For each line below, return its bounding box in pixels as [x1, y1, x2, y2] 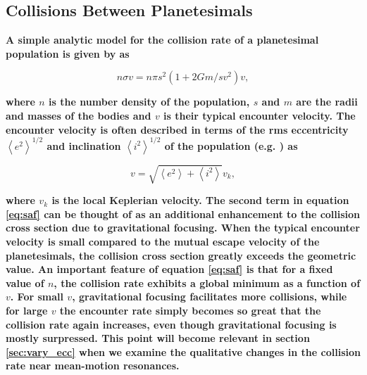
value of [6, 275, 44, 290]
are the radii [296, 94, 358, 109]
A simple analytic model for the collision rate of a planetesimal [6, 32, 319, 47]
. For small [10, 289, 63, 304]
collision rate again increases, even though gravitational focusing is [6, 317, 337, 331]
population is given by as [6, 46, 130, 61]
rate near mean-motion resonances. [6, 358, 180, 373]
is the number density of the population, [49, 94, 250, 109]
